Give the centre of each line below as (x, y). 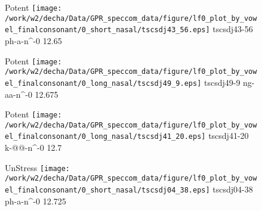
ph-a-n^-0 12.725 (36, 201)
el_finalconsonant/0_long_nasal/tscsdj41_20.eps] (105, 137)
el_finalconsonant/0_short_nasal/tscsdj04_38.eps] (107, 190)
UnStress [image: (38, 167)
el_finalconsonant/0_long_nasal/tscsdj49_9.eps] (103, 83)
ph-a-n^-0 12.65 (33, 40)
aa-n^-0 (19, 94)
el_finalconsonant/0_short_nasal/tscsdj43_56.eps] (107, 30)
